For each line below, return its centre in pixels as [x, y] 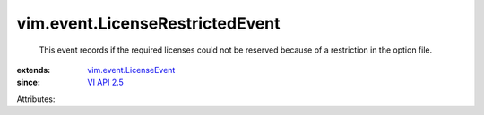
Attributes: [36, 99]
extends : [34, 70]
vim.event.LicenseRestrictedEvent [149, 23]
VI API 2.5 [106, 82]
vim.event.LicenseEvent [131, 70]
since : [28, 82]
